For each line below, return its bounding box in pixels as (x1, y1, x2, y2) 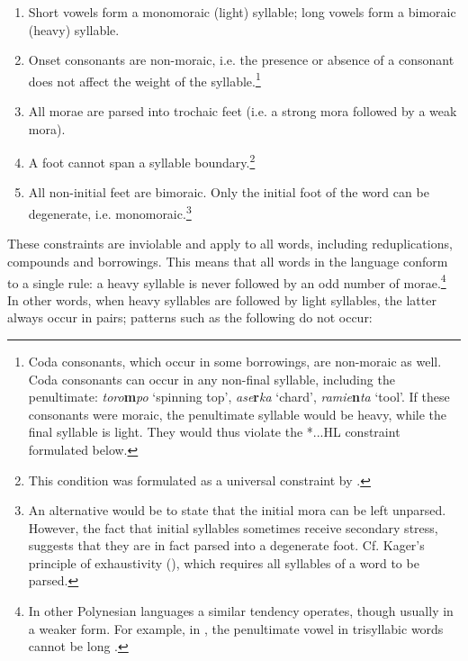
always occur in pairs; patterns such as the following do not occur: (7, 308, 373, 327)
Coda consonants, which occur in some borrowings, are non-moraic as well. (28, 351, 442, 370)
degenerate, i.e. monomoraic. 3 (28, 202, 192, 222)
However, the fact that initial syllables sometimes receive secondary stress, (28, 518, 438, 537)
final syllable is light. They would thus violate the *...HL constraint (28, 422, 400, 441)
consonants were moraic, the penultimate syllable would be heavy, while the (28, 404, 447, 423)
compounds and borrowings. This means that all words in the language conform (7, 251, 448, 270)
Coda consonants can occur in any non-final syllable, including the (28, 369, 395, 388)
